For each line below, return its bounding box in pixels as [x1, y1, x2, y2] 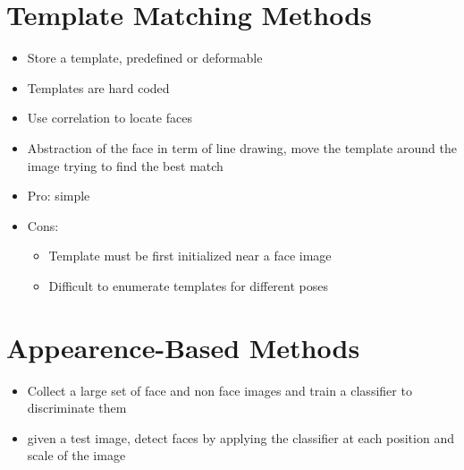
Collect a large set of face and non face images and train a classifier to [27, 380, 412, 399]
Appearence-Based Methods [6, 329, 360, 365]
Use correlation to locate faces [27, 108, 192, 127]
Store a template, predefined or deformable [27, 48, 263, 67]
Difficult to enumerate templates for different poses [48, 276, 328, 295]
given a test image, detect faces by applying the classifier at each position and [27, 428, 454, 447]
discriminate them [27, 398, 127, 417]
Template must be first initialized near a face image [48, 246, 332, 265]
